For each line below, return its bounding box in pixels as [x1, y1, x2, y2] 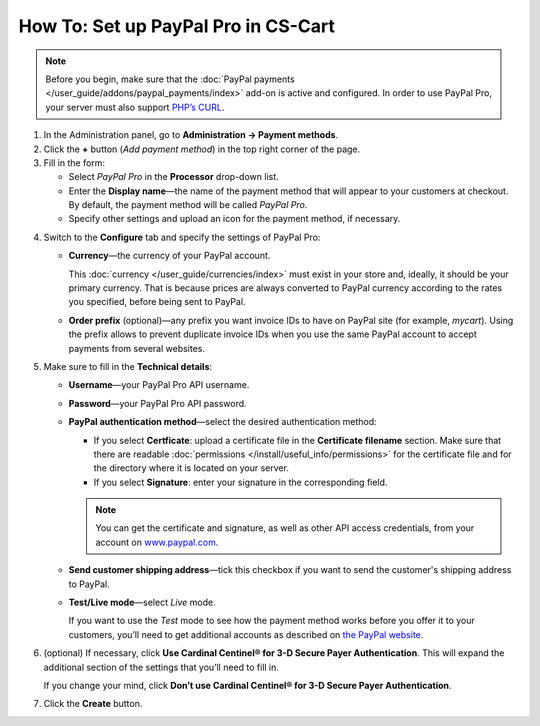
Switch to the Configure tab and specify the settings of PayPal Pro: [43, 231, 321, 243]
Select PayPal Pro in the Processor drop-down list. [68, 171, 279, 183]
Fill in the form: [43, 156, 105, 169]
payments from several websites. [68, 342, 205, 354]
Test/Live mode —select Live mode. [68, 596, 216, 609]
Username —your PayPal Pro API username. [68, 379, 250, 391]
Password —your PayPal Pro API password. [68, 397, 247, 409]
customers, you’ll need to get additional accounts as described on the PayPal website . [68, 628, 424, 640]
